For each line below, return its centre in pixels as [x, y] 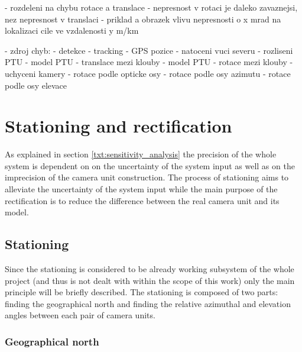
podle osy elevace [36, 85]
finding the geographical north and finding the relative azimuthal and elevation [148, 303]
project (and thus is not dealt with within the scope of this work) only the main [150, 280]
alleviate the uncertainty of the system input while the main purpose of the [141, 189]
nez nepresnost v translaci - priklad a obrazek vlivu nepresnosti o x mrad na [143, 19]
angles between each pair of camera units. [80, 315]
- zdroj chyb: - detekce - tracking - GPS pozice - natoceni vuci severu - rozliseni [149, 50]
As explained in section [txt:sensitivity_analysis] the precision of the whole [141, 154]
